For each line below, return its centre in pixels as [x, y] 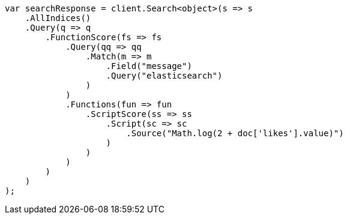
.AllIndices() [58, 18]
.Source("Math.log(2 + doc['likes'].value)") [235, 133]
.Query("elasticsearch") [164, 76]
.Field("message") [149, 66]
